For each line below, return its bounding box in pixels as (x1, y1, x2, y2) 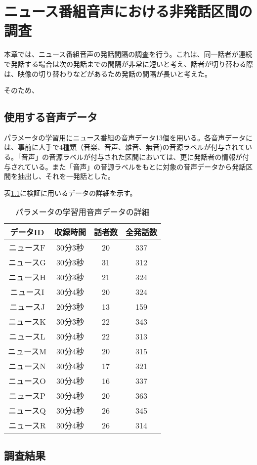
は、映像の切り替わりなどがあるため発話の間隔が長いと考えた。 (4, 68, 212, 79)
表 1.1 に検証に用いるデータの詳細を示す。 (4, 187, 137, 198)
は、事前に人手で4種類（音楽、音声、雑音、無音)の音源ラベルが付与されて (4, 142, 246, 152)
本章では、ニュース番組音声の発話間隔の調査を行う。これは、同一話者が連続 (4, 49, 253, 59)
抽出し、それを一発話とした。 (17, 171, 115, 181)
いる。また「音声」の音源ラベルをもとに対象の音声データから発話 (31, 161, 246, 171)
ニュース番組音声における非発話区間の (4, 1, 253, 21)
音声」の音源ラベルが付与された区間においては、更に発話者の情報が (21, 152, 243, 162)
